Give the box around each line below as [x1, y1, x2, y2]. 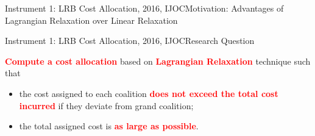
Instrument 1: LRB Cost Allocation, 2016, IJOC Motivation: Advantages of [5, 2, 284, 14]
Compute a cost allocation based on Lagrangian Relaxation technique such [5, 54, 311, 67]
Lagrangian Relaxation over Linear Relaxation [5, 13, 178, 26]
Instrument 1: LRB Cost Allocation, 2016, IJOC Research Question [5, 34, 255, 47]
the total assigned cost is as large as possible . [19, 120, 199, 132]
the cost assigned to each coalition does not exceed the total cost [19, 87, 278, 99]
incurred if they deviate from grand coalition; [19, 99, 194, 112]
